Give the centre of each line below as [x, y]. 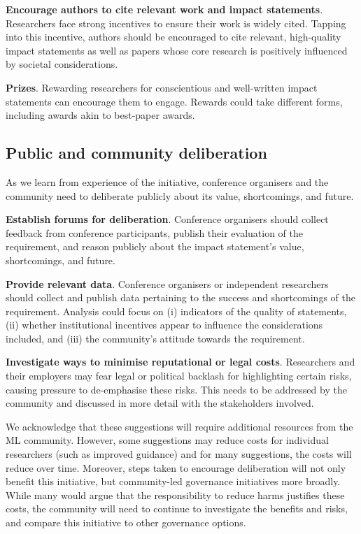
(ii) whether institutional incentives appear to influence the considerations [164, 325]
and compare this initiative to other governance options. [126, 522]
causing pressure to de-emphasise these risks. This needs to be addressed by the [176, 389]
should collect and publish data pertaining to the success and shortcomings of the [180, 297]
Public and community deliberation [136, 153]
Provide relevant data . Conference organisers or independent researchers [167, 283]
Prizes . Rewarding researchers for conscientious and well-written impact [162, 87]
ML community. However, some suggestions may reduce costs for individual [167, 440]
